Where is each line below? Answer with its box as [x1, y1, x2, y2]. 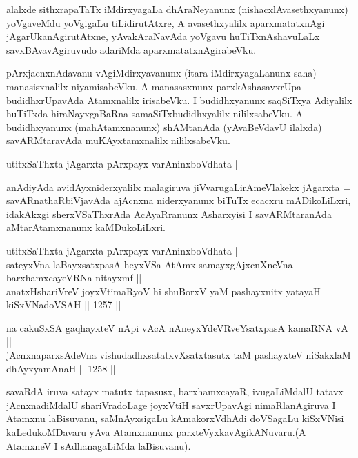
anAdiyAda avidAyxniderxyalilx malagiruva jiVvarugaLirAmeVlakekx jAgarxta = [6, 179, 351, 194]
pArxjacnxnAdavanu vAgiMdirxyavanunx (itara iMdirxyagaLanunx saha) [6, 66, 317, 80]
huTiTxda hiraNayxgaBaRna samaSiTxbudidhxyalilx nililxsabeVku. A [6, 106, 304, 121]
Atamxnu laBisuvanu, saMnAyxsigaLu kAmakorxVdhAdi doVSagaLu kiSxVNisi [6, 411, 344, 426]
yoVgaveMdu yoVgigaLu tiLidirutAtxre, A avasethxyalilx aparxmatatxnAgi [6, 15, 325, 30]
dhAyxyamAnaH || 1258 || [6, 361, 116, 375]
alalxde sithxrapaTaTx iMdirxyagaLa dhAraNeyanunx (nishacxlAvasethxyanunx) [6, 2, 348, 16]
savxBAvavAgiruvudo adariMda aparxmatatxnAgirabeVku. [6, 42, 257, 57]
